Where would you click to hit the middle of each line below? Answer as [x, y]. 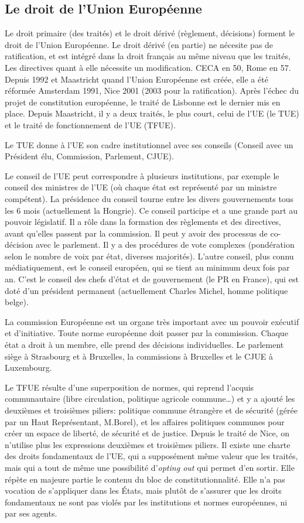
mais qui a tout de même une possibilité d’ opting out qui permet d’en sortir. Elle [150, 467]
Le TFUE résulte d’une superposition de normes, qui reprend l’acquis [129, 387]
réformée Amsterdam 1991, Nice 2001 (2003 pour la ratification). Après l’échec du [152, 90]
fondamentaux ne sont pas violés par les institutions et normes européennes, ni [146, 502]
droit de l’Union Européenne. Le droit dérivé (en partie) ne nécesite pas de [139, 44]
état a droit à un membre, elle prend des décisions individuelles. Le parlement [144, 345]
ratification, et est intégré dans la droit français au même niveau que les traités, [148, 56]
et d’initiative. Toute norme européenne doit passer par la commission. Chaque [146, 333]
